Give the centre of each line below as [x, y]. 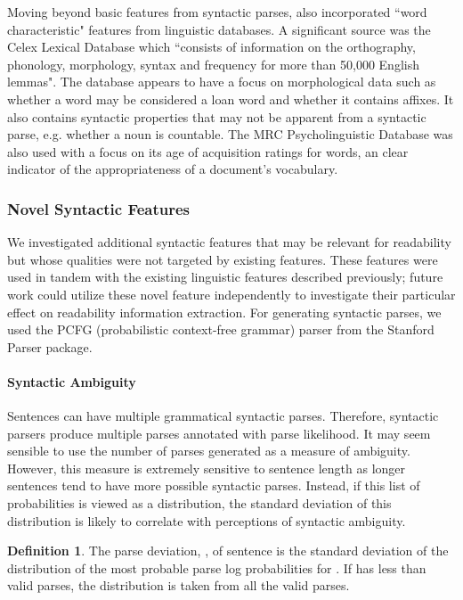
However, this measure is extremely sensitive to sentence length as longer [207, 468]
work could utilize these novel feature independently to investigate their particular [231, 294]
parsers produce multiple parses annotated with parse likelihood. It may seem [219, 433]
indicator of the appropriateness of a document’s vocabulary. [173, 169]
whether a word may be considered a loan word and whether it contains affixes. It [231, 99]
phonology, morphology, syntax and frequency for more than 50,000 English [213, 64]
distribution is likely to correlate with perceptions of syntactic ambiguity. [207, 520]
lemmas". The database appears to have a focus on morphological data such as [222, 82]
